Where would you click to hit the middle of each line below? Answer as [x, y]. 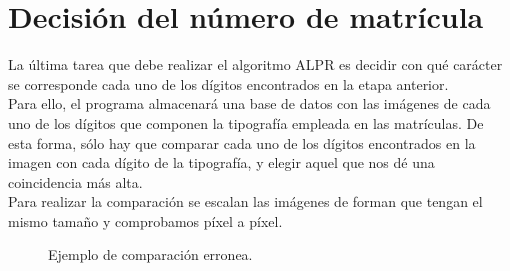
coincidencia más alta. [75, 181]
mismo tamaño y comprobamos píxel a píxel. [145, 220]
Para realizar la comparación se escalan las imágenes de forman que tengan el [245, 201]
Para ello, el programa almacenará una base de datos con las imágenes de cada [249, 103]
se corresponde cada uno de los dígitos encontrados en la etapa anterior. [228, 83]
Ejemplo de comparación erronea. [150, 254]
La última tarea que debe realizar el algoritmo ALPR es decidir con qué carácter [255, 64]
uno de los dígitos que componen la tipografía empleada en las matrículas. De [246, 122]
